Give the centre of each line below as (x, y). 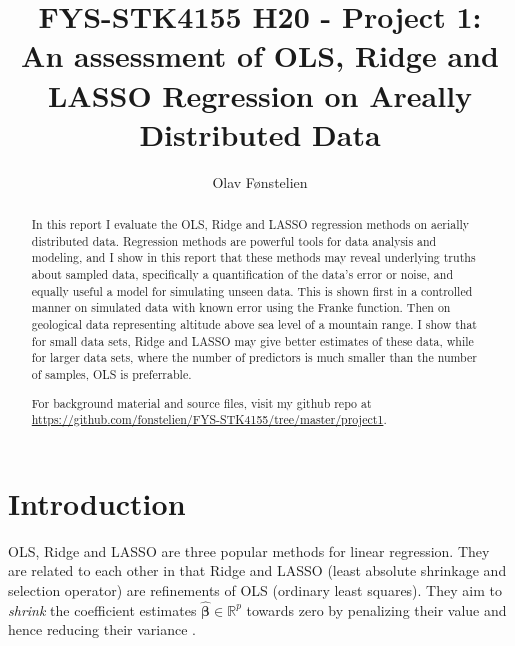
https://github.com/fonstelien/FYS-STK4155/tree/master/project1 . (209, 419)
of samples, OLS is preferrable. (111, 373)
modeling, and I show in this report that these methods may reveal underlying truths (253, 257)
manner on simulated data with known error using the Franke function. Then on (241, 307)
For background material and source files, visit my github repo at (201, 402)
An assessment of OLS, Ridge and (260, 55)
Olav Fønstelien (260, 181)
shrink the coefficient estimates (102, 609)
